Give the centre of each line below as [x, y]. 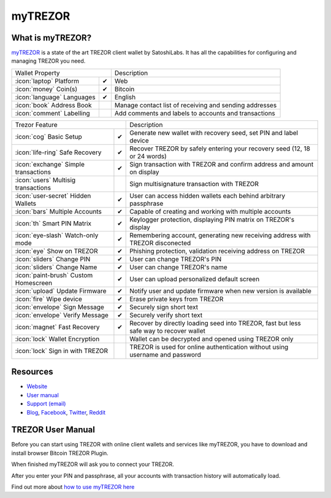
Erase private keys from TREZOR [177, 299]
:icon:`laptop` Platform [47, 81]
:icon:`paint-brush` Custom [54, 275]
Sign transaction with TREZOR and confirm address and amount [222, 164]
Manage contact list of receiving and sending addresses [196, 105]
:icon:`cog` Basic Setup [48, 136]
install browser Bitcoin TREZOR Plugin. [60, 453]
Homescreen [34, 282]
